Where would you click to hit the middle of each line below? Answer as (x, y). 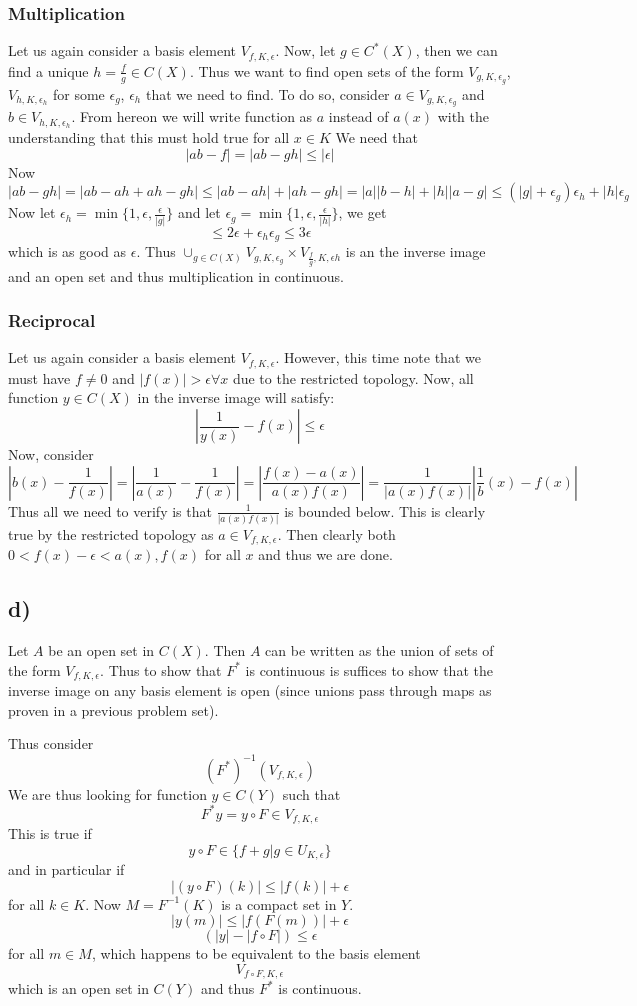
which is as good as (67, 251)
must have (39, 377)
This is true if (50, 833)
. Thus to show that (161, 669)
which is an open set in (78, 988)
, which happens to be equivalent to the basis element (256, 953)
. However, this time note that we (378, 357)
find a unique (48, 70)
